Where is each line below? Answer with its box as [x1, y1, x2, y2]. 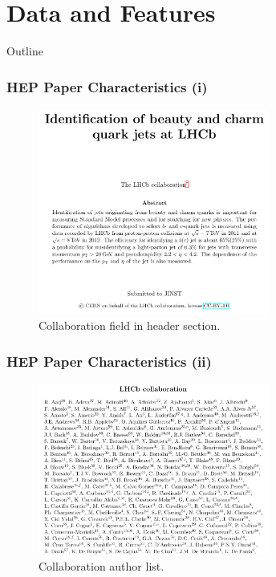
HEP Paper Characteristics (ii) [6, 351, 212, 371]
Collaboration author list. [39, 558, 164, 575]
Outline [6, 43, 43, 59]
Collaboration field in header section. [39, 317, 221, 333]
